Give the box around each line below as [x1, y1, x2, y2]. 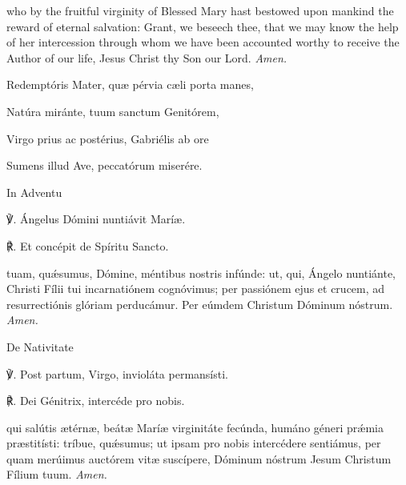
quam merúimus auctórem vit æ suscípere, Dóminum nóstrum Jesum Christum [6, 450, 392, 467]
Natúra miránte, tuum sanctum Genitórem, [6, 102, 219, 119]
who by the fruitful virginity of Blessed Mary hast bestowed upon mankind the [6, 2, 394, 18]
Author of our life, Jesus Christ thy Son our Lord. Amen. [6, 49, 287, 66]
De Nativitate [6, 338, 74, 355]
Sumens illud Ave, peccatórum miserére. [6, 157, 203, 174]
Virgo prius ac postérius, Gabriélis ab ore [6, 130, 209, 146]
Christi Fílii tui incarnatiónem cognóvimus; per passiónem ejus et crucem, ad [6, 280, 385, 297]
